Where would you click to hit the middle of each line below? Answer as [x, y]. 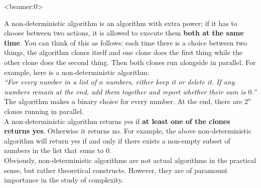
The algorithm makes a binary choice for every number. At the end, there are [123, 101]
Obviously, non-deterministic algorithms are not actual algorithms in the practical [130, 160]
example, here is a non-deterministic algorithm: [77, 72]
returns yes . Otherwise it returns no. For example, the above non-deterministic [128, 131]
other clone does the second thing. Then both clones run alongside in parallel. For [130, 62]
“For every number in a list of [50, 82]
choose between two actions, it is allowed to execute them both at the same [124, 33]
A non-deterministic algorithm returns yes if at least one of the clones [117, 121]
